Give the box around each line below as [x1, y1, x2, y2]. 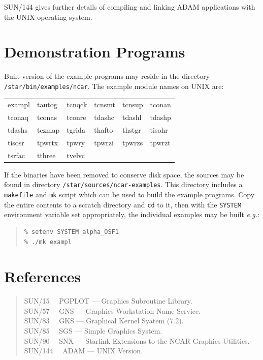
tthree [37, 149, 56, 160]
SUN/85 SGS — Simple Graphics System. [24, 325, 162, 336]
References [4, 266, 81, 287]
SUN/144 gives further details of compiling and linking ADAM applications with [4, 2, 255, 12]
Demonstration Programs [4, 41, 185, 62]
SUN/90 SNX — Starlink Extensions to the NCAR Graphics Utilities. [24, 335, 250, 346]
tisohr [150, 125, 168, 135]
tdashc [94, 112, 115, 123]
